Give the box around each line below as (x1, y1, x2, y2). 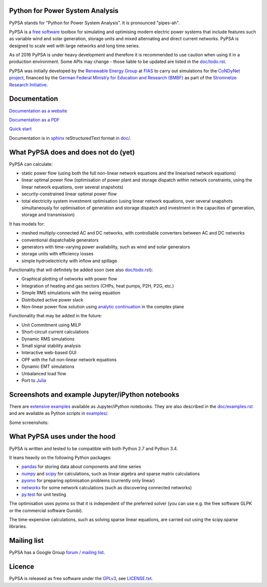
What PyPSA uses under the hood (9, 432, 116, 441)
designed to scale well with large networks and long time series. (9, 43, 140, 49)
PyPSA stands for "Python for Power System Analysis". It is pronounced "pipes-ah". (9, 20, 180, 26)
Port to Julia (21, 377, 46, 383)
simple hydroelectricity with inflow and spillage (21, 258, 117, 264)
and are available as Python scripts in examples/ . (9, 411, 109, 416)
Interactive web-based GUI (21, 350, 77, 355)
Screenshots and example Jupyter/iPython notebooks (9, 390, 179, 399)
